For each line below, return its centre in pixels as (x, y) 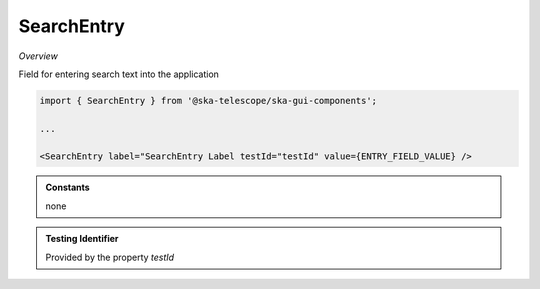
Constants (67, 187)
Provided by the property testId (110, 257)
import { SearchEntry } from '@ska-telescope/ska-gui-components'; (208, 100)
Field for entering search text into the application (119, 74)
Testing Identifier (82, 239)
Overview (38, 56)
